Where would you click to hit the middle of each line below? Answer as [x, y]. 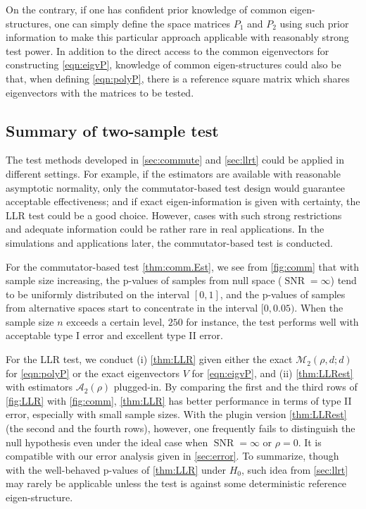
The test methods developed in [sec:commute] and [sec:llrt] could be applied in [175, 160]
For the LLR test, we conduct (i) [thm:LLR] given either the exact [149, 359]
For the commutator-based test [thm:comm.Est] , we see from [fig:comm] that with [183, 266]
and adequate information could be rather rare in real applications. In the [165, 229]
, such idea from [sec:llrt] [295, 469]
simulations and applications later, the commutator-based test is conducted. [169, 242]
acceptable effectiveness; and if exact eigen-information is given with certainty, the [183, 201]
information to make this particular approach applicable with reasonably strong [177, 37]
